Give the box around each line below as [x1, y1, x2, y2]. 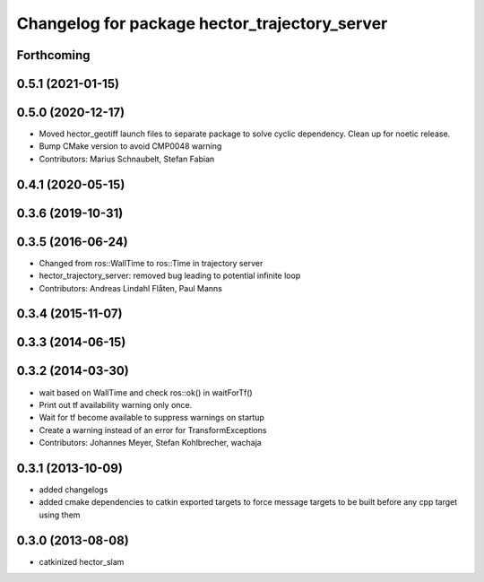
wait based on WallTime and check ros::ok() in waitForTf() [39, 387, 253, 398]
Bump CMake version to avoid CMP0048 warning [39, 141, 222, 152]
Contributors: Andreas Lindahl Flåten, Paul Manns [39, 282, 223, 293]
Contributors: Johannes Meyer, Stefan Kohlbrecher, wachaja [39, 438, 262, 448]
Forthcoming [16, 48, 91, 63]
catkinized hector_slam [39, 556, 125, 567]
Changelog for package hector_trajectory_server [16, 13, 388, 33]
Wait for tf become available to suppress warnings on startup [39, 413, 264, 423]
